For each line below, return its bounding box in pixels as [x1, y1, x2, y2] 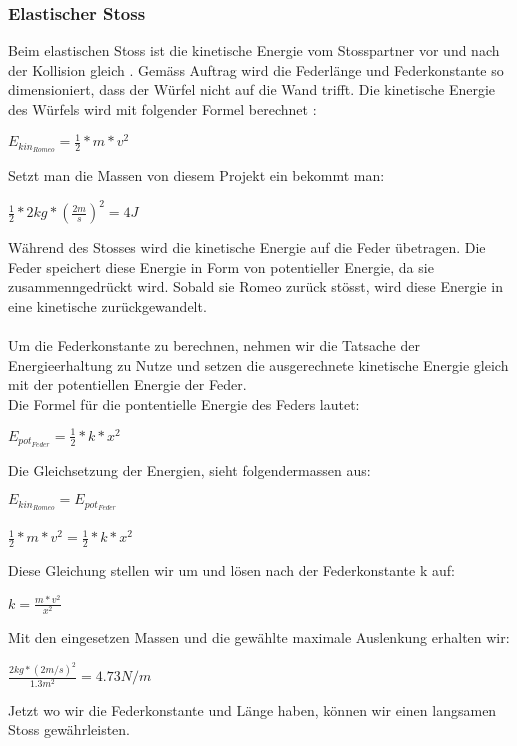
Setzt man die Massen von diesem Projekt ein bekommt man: [8, 164, 385, 185]
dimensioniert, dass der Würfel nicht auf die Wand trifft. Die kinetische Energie [8, 79, 496, 100]
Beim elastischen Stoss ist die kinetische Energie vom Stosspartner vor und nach [8, 40, 500, 61]
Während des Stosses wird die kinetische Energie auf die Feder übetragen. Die [8, 237, 486, 258]
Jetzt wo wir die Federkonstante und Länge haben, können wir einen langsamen [8, 699, 497, 720]
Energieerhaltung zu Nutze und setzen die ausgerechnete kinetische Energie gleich [8, 354, 509, 375]
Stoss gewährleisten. [8, 719, 130, 740]
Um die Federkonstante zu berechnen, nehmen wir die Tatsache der [8, 335, 420, 356]
